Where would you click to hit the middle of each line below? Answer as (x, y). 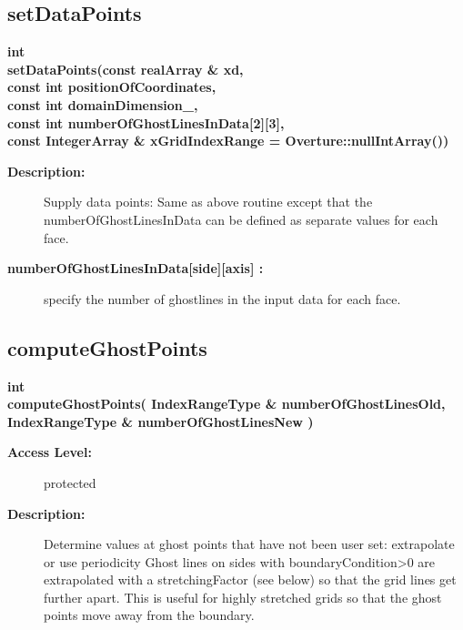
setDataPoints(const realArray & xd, (126, 69)
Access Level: (50, 452)
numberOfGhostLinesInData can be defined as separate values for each (241, 219)
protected (70, 482)
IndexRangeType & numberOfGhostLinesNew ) (161, 421)
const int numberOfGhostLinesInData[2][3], (146, 122)
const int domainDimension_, (103, 104)
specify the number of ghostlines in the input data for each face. (222, 298)
